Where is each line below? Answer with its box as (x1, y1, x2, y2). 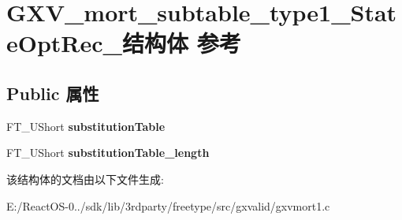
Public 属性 (6, 80, 99, 105)
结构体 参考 (121, 27, 241, 59)
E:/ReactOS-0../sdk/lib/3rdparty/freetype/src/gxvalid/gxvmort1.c (6, 197, 330, 214)
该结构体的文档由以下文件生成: (6, 170, 164, 187)
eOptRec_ (6, 27, 122, 59)
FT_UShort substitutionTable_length (6, 144, 210, 161)
